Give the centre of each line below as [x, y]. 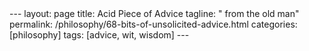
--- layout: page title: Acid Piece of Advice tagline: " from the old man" [154, 13]
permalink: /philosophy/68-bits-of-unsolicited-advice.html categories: [153, 24]
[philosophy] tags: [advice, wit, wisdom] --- [99, 35]
